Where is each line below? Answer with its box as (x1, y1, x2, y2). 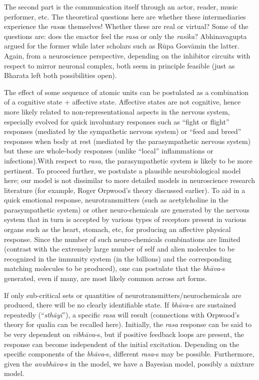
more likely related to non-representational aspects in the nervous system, (4, 106, 230, 116)
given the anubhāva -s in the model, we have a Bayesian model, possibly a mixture (4, 358, 254, 368)
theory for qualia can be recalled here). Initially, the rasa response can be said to (4, 319, 252, 329)
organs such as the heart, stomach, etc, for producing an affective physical (4, 224, 231, 234)
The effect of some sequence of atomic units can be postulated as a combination (4, 86, 249, 97)
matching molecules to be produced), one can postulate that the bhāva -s (4, 263, 225, 273)
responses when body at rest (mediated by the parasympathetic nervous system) (4, 135, 251, 146)
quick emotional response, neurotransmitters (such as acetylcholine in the (4, 194, 228, 205)
